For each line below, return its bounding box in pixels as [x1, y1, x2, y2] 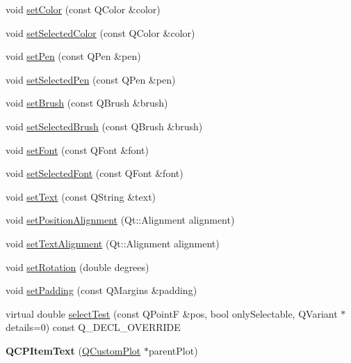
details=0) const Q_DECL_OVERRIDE [6, 320, 181, 334]
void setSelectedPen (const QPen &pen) [6, 72, 176, 86]
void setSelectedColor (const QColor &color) [6, 25, 195, 40]
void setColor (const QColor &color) [6, 2, 161, 16]
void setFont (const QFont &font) [6, 142, 149, 157]
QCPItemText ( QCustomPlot [6, 343, 141, 357]
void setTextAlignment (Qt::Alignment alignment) [6, 235, 220, 250]
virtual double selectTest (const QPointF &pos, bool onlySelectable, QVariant [6, 306, 338, 320]
